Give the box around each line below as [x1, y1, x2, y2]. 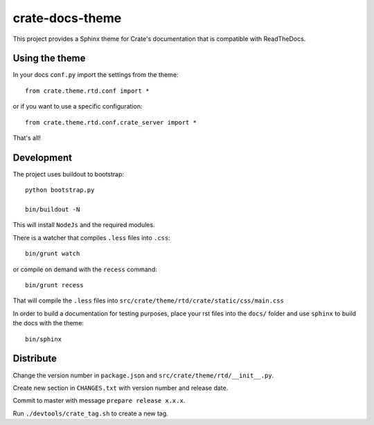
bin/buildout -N [25, 206, 80, 214]
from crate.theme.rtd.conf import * [25, 87, 150, 95]
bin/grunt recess [25, 281, 84, 289]
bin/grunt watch [25, 250, 80, 257]
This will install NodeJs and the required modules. [12, 221, 155, 229]
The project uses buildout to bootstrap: [12, 170, 125, 178]
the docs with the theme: [12, 319, 84, 327]
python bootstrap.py [25, 186, 95, 194]
